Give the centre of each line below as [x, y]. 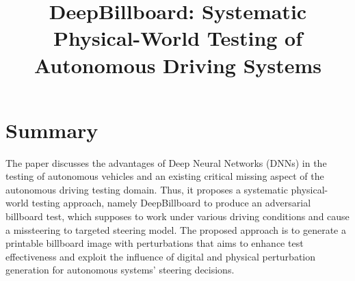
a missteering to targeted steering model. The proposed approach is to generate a [176, 229]
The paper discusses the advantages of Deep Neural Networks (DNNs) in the [166, 162]
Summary [52, 130]
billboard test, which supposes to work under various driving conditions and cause [177, 216]
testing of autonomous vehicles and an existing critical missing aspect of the [165, 176]
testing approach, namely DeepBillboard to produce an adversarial [171, 203]
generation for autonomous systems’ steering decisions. [120, 270]
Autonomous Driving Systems [178, 65]
